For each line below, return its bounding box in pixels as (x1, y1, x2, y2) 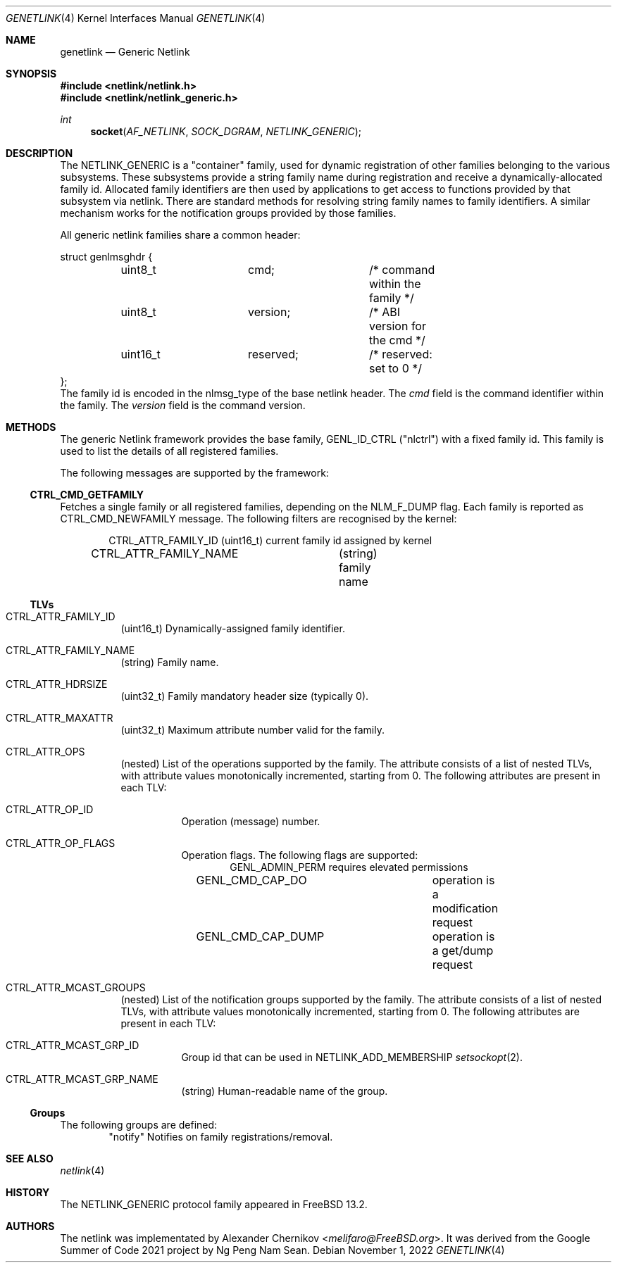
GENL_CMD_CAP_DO (196, 873, 307, 887)
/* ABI (368, 305, 401, 319)
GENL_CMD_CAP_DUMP (196, 929, 325, 943)
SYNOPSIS (6, 68, 57, 80)
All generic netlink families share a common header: (60, 229, 301, 241)
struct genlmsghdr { (60, 251, 153, 263)
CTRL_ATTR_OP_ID (6, 803, 94, 815)
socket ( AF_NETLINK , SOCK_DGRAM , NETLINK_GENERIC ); (90, 125, 362, 137)
